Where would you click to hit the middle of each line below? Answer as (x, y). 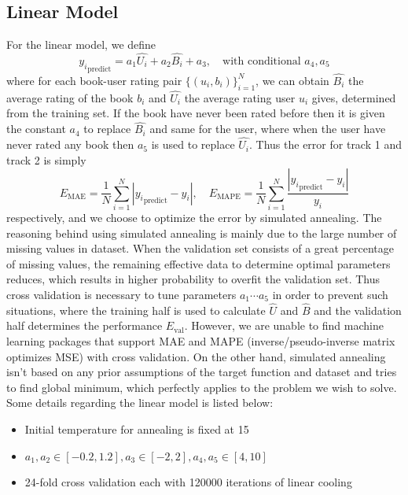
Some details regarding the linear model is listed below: (140, 403)
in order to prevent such (330, 294)
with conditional (262, 62)
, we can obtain (292, 80)
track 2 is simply (46, 159)
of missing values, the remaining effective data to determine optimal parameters (198, 263)
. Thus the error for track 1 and (325, 144)
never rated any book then (70, 144)
